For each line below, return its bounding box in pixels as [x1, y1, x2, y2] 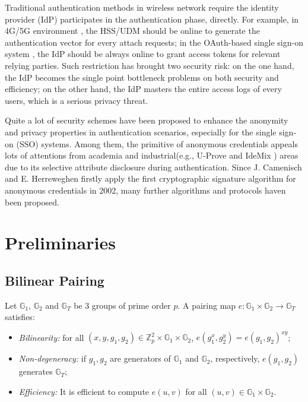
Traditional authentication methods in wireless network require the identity [5, 1, 279, 13]
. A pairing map [177, 299, 236, 311]
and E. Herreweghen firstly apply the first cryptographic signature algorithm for [5, 172, 296, 185]
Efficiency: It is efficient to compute [18, 385, 150, 397]
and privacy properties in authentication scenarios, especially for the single [5, 125, 277, 138]
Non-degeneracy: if [18, 352, 87, 365]
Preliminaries [5, 230, 116, 255]
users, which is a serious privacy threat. [5, 94, 148, 106]
